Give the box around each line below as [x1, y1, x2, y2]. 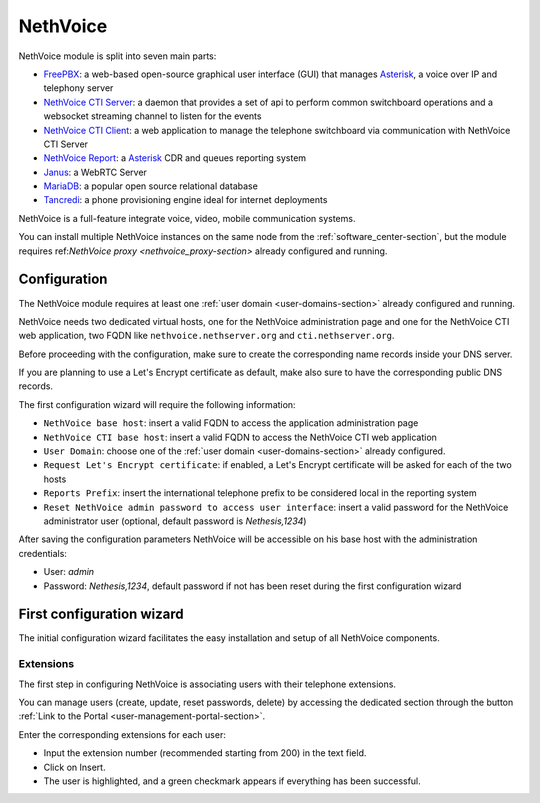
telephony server [43, 82, 114, 94]
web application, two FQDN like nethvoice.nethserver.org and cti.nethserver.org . [18, 330, 395, 342]
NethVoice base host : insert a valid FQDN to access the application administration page [43, 417, 419, 429]
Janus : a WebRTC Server [43, 166, 147, 178]
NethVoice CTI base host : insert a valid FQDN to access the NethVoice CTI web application [43, 431, 437, 443]
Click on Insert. [43, 761, 106, 773]
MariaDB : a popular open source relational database [43, 180, 259, 192]
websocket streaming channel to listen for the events [43, 110, 262, 122]
